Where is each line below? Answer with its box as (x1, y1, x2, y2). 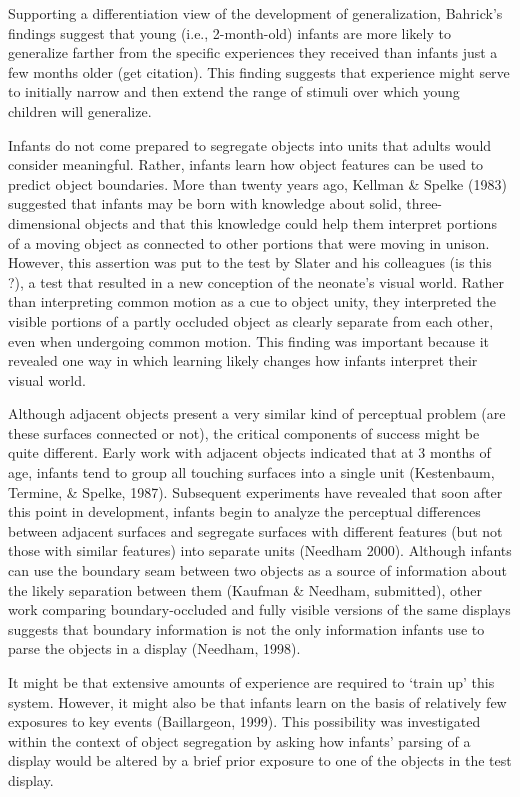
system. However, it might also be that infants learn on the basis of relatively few (8, 691, 507, 712)
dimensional (8, 212, 81, 233)
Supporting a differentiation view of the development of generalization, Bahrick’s (8, 3, 503, 23)
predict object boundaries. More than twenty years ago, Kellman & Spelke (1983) (8, 173, 507, 194)
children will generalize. (8, 100, 152, 121)
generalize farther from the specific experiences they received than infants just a (8, 42, 498, 63)
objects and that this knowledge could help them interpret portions (85, 212, 497, 233)
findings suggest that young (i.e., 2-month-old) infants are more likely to (8, 22, 451, 43)
